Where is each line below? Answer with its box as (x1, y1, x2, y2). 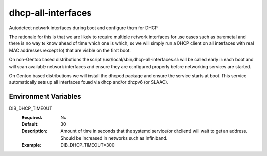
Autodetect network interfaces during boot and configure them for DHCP (9, 25, 158, 31)
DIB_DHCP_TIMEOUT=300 (60, 142, 115, 148)
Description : (21, 128, 48, 134)
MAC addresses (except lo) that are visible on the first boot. (9, 47, 131, 53)
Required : (21, 114, 42, 120)
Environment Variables (9, 92, 81, 101)
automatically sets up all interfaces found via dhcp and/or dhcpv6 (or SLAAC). (9, 79, 168, 85)
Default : (21, 121, 39, 127)
